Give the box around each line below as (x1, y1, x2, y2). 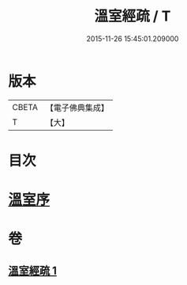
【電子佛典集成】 (45, 102, 109, 113)
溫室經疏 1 (8, 264, 58, 277)
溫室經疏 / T (94, 7, 171, 25)
